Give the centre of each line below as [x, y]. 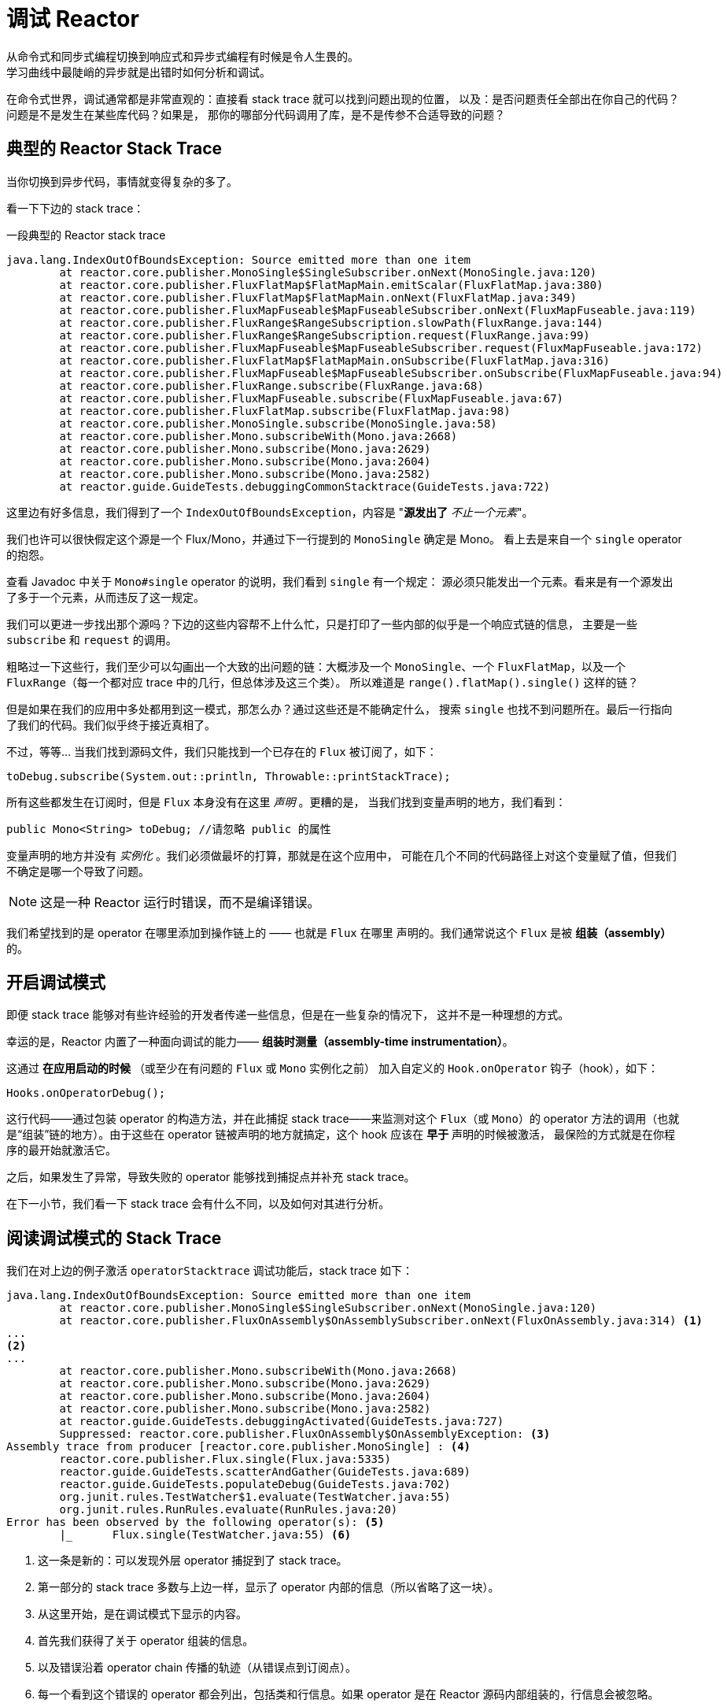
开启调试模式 [56, 983]
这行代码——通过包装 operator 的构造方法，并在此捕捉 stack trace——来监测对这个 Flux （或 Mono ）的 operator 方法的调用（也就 [343, 1119]
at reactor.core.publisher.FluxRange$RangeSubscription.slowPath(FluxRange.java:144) [331, 322]
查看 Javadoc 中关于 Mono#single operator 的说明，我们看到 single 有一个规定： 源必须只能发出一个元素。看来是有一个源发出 [340, 581]
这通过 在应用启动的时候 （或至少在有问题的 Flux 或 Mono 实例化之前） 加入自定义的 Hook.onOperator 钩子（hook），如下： [333, 1068]
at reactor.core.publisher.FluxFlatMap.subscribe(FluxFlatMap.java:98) [285, 411]
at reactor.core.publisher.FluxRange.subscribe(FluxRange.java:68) [271, 385]
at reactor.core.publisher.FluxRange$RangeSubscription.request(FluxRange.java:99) [325, 335]
